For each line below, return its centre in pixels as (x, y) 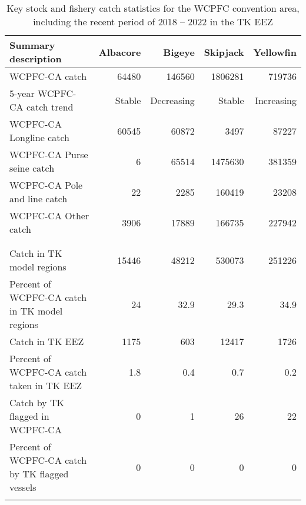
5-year (22, 93)
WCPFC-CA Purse (49, 154)
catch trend (50, 107)
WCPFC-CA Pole (46, 185)
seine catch (32, 168)
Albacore (120, 52)
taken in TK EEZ (46, 385)
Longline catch (40, 137)
